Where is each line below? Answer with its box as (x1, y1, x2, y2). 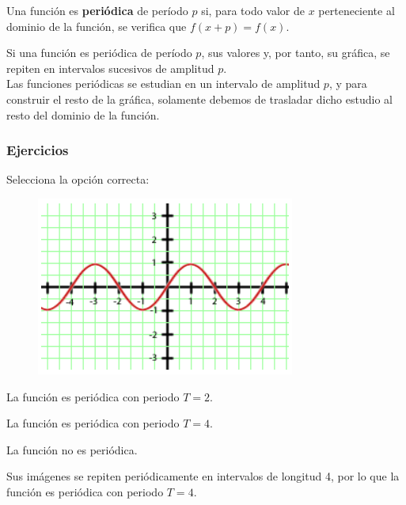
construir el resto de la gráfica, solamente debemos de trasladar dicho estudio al (6, 90, 393, 107)
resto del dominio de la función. (6, 106, 160, 123)
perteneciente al (318, 2, 395, 18)
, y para (328, 75, 367, 92)
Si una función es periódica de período (6, 44, 192, 61)
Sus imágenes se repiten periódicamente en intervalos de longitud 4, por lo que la (6, 468, 400, 484)
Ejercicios (6, 140, 69, 160)
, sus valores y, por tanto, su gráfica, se (201, 44, 390, 61)
